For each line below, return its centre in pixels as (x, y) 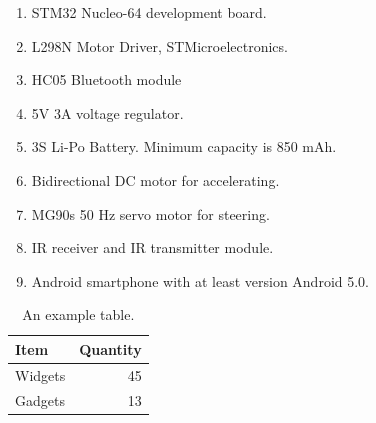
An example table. (78, 314)
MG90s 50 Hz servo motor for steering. (150, 213)
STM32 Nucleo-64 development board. (149, 12)
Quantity (110, 348)
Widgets (40, 374)
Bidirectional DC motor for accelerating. (155, 179)
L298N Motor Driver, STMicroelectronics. (159, 45)
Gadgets (40, 399)
